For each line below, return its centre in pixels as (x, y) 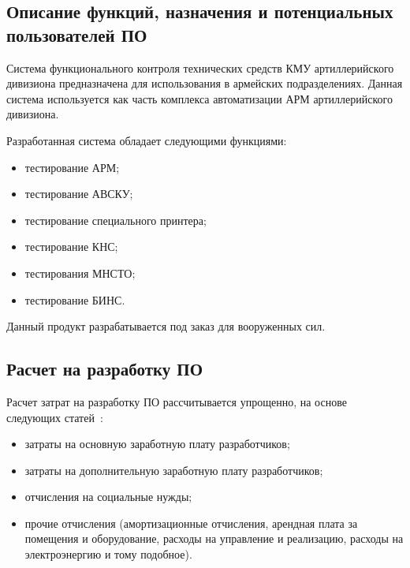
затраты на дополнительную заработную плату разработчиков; (174, 470)
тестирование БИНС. (75, 299)
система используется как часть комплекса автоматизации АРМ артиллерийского (199, 98)
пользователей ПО (77, 34)
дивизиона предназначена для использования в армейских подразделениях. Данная (205, 83)
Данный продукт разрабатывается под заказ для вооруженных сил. (166, 326)
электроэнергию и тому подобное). (108, 554)
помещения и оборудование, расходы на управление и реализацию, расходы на (214, 538)
